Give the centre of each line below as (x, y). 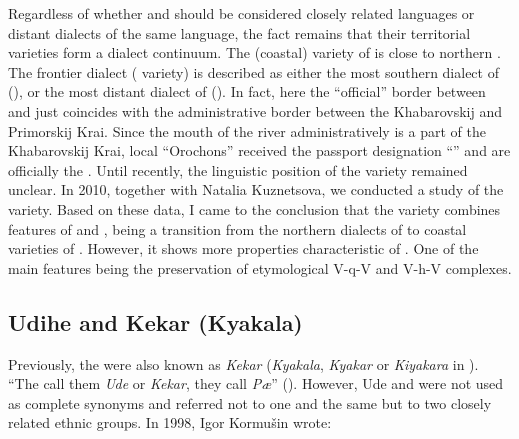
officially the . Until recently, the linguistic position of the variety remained (238, 169)
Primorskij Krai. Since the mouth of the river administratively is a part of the (247, 130)
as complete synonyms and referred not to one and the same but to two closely (250, 402)
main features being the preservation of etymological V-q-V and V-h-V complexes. (260, 267)
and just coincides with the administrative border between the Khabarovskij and (255, 110)
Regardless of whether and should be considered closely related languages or (241, 13)
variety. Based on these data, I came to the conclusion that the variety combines (254, 208)
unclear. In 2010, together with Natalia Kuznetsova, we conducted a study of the (256, 189)
